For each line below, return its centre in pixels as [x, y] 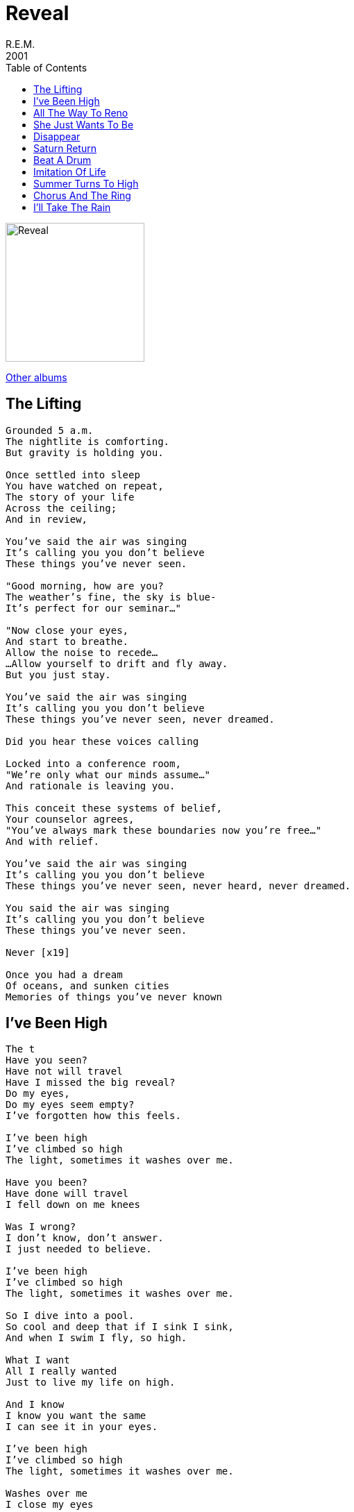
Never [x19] [38, 952]
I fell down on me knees [73, 1205]
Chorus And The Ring [82, 195]
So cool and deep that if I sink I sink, [120, 1327]
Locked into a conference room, [93, 763]
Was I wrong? [41, 1227]
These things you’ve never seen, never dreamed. [140, 719]
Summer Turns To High [86, 183]
